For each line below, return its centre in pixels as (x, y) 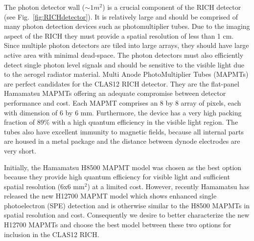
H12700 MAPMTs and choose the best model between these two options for (118, 225)
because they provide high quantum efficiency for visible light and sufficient (117, 177)
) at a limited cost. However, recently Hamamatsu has (168, 186)
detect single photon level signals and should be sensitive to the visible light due (124, 64)
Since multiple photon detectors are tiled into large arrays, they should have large (127, 45)
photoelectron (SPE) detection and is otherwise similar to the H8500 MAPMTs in (127, 205)
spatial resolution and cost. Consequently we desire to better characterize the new (127, 215)
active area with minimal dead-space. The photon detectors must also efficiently (124, 55)
